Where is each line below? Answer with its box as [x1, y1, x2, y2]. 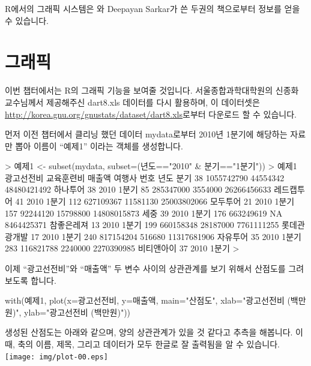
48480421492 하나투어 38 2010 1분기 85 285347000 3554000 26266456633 [5, 183, 271, 196]
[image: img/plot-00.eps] [5, 352, 108, 361]
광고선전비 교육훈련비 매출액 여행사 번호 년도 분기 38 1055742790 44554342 [5, 171, 285, 184]
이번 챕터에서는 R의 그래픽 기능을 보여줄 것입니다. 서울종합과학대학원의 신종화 [5, 84, 299, 97]
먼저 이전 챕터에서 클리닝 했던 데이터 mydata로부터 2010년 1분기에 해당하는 [5, 128, 288, 140]
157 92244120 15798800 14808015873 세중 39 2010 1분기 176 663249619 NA [5, 206, 283, 219]
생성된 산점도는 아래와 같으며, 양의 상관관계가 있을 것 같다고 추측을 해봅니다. [5, 326, 293, 338]
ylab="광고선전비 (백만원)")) [24, 305, 131, 318]
